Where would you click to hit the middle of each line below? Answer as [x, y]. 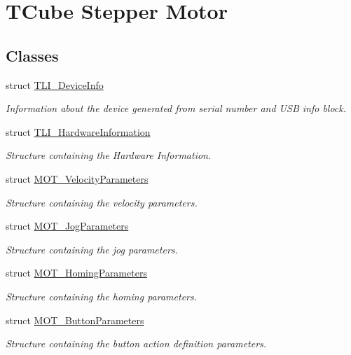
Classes [32, 55]
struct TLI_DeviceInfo [55, 84]
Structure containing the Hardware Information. [109, 155]
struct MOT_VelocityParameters [77, 178]
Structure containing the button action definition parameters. [136, 343]
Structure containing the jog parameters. [92, 249]
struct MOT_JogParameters [67, 226]
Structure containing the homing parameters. [102, 296]
